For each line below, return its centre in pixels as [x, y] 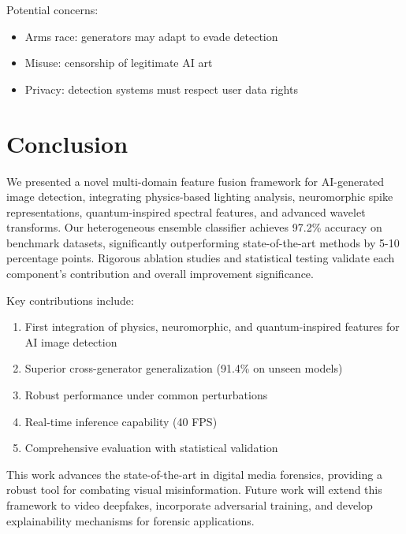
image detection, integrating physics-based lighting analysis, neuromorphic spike [200, 197]
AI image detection [71, 341]
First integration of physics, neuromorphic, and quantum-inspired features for [212, 326]
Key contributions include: [70, 300]
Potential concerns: [52, 9]
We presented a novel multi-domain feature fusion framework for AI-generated [196, 181]
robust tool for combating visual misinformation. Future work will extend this [194, 489]
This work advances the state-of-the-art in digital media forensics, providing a [194, 474]
